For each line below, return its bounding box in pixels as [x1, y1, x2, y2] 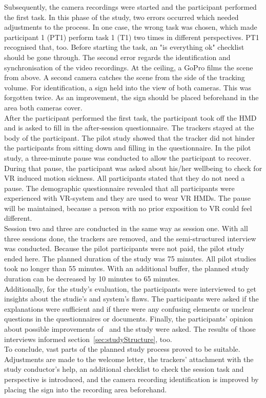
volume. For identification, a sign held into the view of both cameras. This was [4, 82, 252, 92]
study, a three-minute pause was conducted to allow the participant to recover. [4, 152, 252, 163]
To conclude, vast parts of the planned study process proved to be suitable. [4, 344, 240, 354]
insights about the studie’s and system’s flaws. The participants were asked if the [4, 293, 259, 304]
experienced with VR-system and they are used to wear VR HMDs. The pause [4, 193, 251, 203]
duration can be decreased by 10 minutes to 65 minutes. [4, 273, 180, 284]
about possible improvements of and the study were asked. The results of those [4, 324, 256, 334]
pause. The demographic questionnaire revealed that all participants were [4, 182, 235, 193]
